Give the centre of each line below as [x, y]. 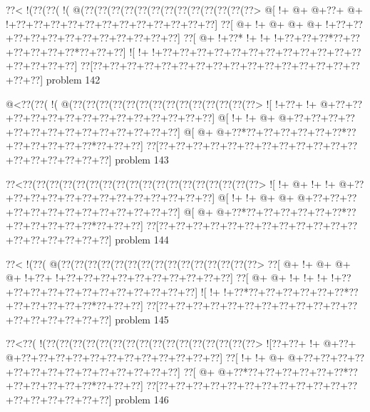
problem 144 [142, 239]
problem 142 [73, 79]
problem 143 [142, 159]
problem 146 [142, 399]
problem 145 [142, 319]
